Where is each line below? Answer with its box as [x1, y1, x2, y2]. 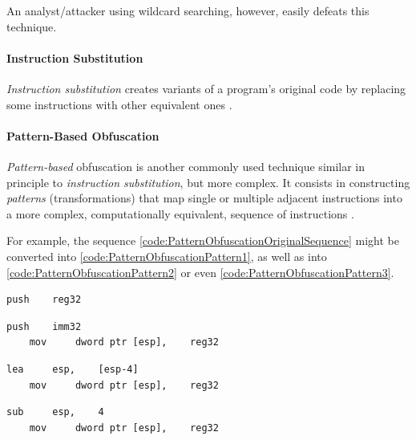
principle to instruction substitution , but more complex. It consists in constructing [6, 173, 410, 190]
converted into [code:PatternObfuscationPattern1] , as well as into [6, 247, 327, 264]
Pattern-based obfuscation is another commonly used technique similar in [6, 157, 366, 174]
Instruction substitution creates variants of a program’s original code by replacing [6, 79, 406, 96]
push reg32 [6, 294, 82, 306]
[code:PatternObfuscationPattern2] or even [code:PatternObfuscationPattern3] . [6, 263, 394, 280]
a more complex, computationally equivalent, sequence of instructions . [6, 205, 354, 222]
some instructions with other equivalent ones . [6, 96, 232, 112]
